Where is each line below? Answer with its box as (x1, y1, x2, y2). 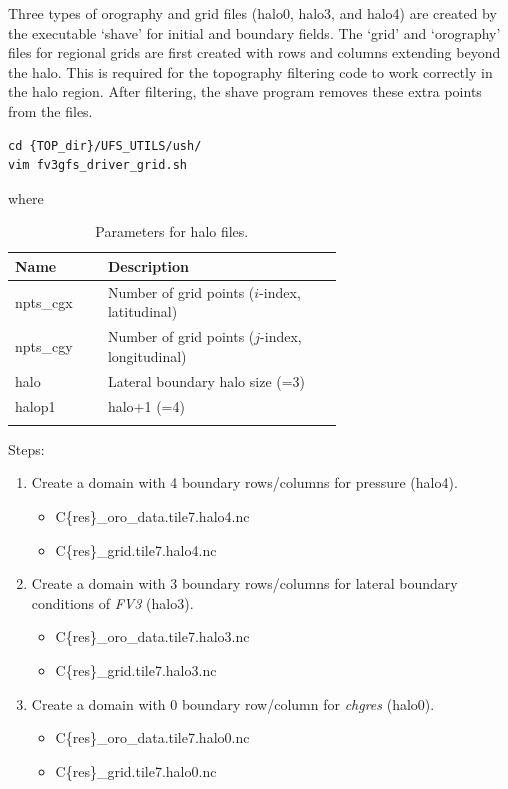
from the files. (8, 100, 93, 121)
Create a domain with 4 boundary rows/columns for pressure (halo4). (31, 472, 458, 493)
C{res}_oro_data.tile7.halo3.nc (55, 626, 250, 647)
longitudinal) (107, 345, 187, 366)
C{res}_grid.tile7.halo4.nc (55, 539, 217, 560)
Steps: (8, 438, 45, 459)
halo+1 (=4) (107, 395, 185, 416)
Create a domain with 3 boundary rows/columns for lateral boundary (31, 573, 458, 594)
